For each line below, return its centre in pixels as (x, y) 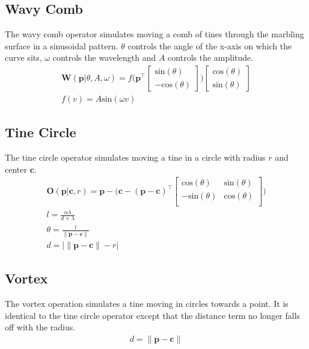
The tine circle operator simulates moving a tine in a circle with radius (135, 157)
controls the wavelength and (104, 57)
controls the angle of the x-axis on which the (210, 45)
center (16, 169)
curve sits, (23, 57)
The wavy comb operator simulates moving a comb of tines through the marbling (154, 34)
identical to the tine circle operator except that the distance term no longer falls (153, 315)
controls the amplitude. (211, 57)
